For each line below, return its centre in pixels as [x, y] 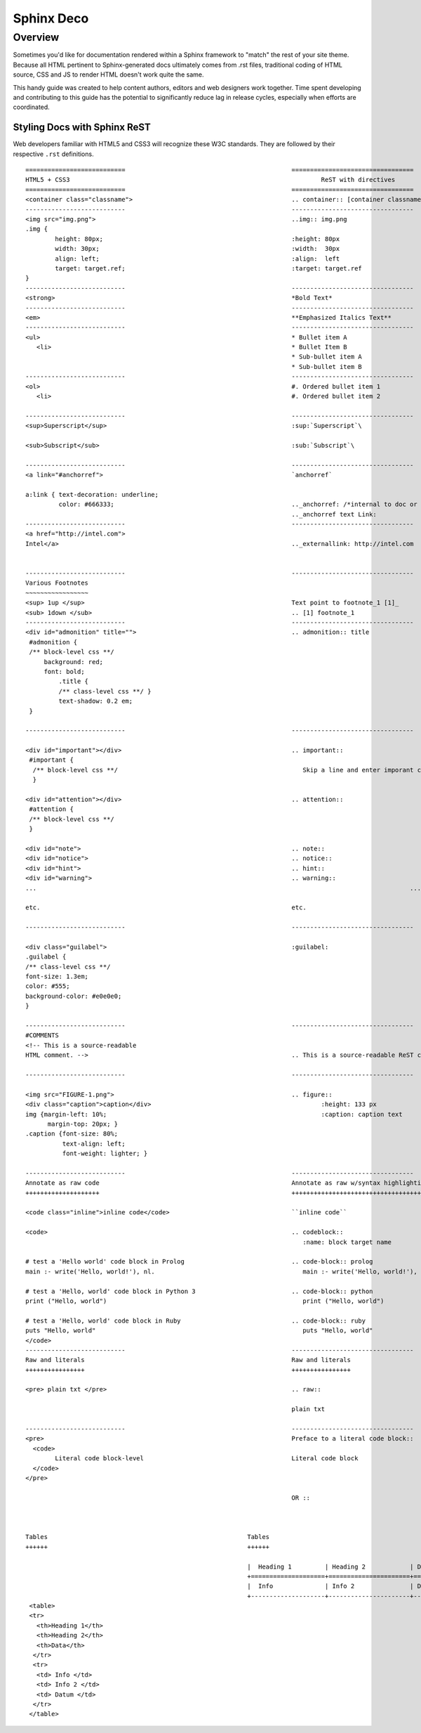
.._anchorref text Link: [334, 514]
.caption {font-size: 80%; [72, 1134]
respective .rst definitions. [53, 154]
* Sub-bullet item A [327, 357]
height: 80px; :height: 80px [198, 239]
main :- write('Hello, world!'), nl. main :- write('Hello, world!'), [221, 1271]
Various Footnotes [57, 583]
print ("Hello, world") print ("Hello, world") [205, 1301]
